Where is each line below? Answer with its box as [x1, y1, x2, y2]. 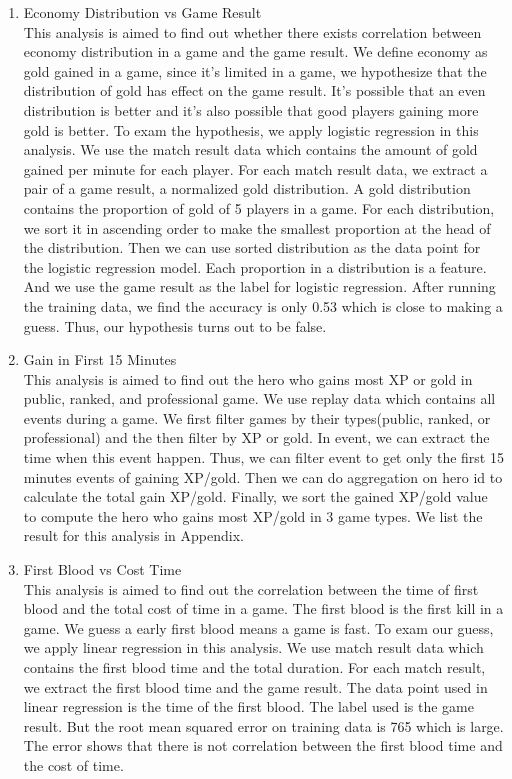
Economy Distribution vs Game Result [23, 2, 262, 22]
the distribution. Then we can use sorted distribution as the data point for [23, 237, 481, 258]
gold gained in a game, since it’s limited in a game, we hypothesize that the [23, 60, 487, 81]
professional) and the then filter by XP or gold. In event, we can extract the [23, 427, 490, 448]
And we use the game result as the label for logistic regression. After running [23, 276, 496, 297]
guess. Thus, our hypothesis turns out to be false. [23, 315, 327, 336]
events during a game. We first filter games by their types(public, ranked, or [23, 407, 491, 428]
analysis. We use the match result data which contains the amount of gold [23, 139, 478, 160]
